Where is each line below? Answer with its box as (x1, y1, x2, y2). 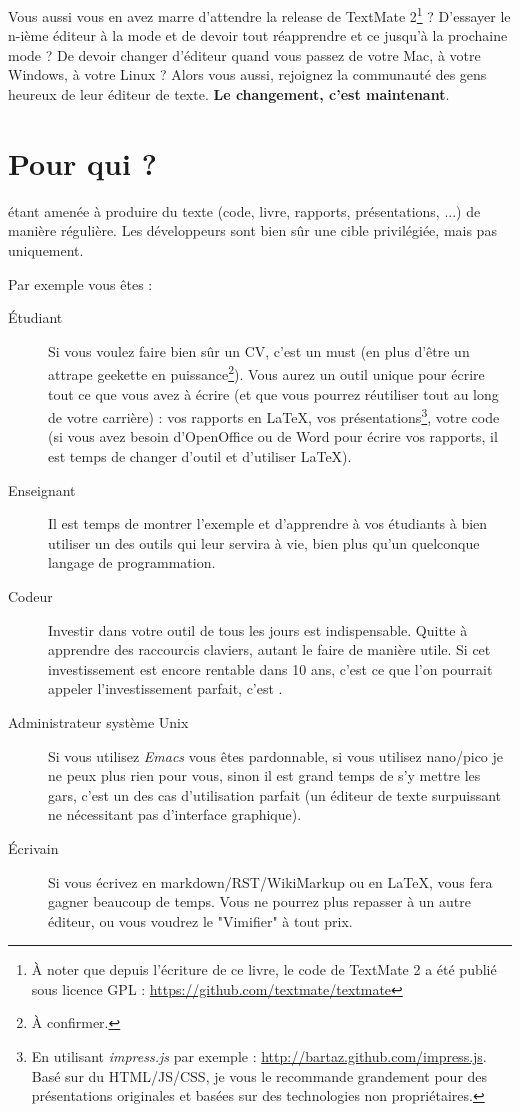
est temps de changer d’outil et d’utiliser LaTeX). (48, 446, 352, 466)
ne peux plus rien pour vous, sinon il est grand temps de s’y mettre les (48, 765, 481, 786)
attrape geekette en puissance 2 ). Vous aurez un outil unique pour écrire (48, 361, 485, 384)
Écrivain (8, 837, 59, 858)
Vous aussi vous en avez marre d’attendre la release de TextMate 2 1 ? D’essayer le (8, 3, 511, 26)
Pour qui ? (8, 142, 157, 183)
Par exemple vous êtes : (8, 273, 153, 294)
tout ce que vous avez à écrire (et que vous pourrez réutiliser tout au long (48, 383, 499, 404)
